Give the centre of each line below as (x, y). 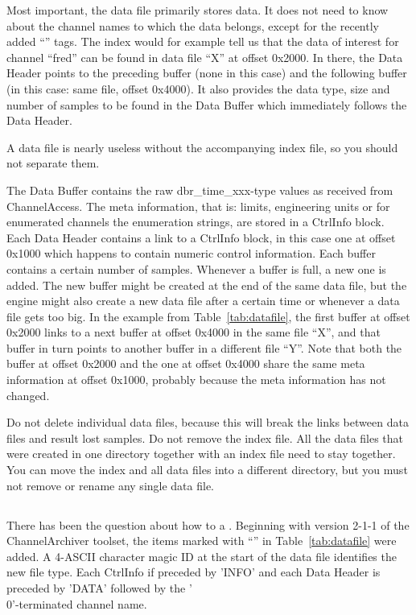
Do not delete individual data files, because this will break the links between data (208, 422)
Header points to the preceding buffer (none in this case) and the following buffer (207, 73)
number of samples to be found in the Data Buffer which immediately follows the (207, 104)
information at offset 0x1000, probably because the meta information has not (196, 380)
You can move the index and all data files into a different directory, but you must (207, 470)
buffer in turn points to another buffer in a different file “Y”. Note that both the (204, 347)
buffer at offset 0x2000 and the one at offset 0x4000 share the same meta (186, 363)
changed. (28, 395)
